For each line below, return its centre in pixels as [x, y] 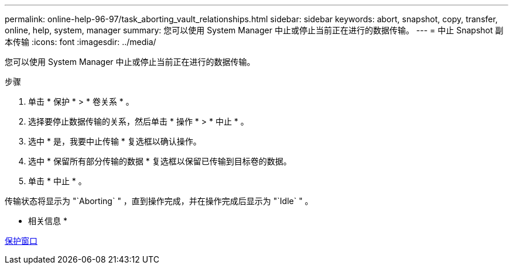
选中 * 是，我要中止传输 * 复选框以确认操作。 [115, 141]
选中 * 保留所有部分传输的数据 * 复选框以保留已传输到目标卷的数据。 [160, 161]
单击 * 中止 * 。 [57, 181]
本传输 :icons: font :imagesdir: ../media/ [81, 42]
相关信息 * [48, 221]
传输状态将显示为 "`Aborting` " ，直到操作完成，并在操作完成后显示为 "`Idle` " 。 [159, 201]
